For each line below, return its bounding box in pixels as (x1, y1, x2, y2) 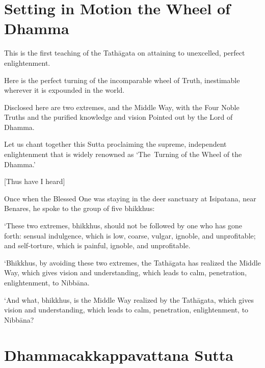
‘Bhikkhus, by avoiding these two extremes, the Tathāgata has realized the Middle (4, 257, 261, 268)
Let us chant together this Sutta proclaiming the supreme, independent (4, 139, 227, 149)
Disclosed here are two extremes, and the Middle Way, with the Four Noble (4, 101, 240, 112)
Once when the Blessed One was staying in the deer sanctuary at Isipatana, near (4, 193, 256, 203)
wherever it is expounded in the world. (4, 85, 125, 95)
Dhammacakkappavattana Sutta (4, 344, 233, 365)
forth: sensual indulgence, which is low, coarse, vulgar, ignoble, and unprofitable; (4, 230, 256, 241)
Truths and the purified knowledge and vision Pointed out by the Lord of (4, 112, 233, 122)
